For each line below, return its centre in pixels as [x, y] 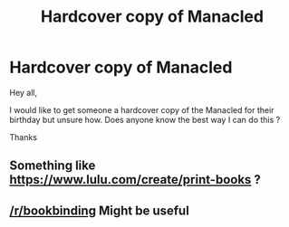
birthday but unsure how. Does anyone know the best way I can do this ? [145, 119]
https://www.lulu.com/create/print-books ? [135, 180]
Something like [53, 166]
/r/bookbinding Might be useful [100, 210]
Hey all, [24, 92]
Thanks [24, 137]
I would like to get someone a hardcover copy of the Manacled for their [142, 109]
